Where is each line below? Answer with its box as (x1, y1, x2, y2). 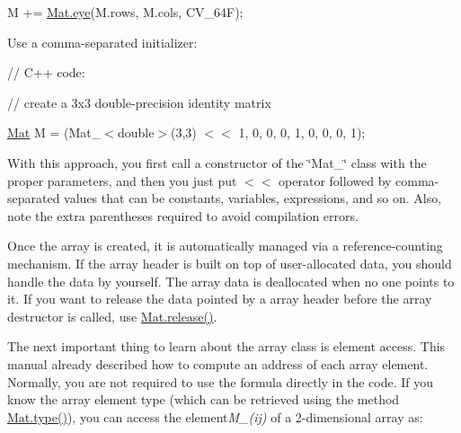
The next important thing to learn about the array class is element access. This (7, 337, 446, 356)
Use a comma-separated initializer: (7, 32, 198, 51)
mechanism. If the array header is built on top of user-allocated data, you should (7, 253, 452, 272)
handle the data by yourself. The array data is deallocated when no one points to (7, 271, 455, 290)
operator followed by (279, 171, 392, 190)
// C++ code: (7, 63, 85, 82)
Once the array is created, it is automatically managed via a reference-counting (7, 236, 443, 255)
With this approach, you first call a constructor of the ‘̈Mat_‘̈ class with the (7, 153, 427, 172)
